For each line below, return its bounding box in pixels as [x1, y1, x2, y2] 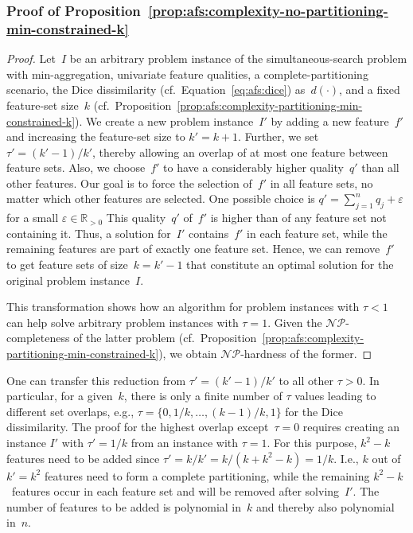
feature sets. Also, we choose [6, 159, 146, 176]
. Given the [267, 313, 322, 330]
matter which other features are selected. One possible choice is [6, 190, 315, 207]
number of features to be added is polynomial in [6, 498, 242, 515]
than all [361, 159, 399, 176]
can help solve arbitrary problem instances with [6, 313, 239, 330]
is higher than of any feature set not [210, 209, 387, 226]
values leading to [294, 387, 376, 404]
